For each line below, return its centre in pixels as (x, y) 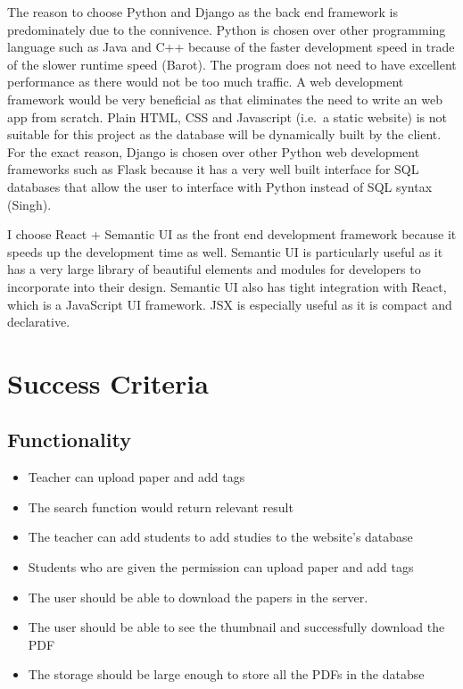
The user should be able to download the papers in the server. (198, 597)
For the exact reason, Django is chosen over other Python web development (214, 151)
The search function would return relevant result (161, 506)
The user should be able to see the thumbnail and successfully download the (236, 627)
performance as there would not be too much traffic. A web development (206, 82)
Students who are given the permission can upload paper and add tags (221, 567)
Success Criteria (108, 382)
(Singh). (29, 204)
